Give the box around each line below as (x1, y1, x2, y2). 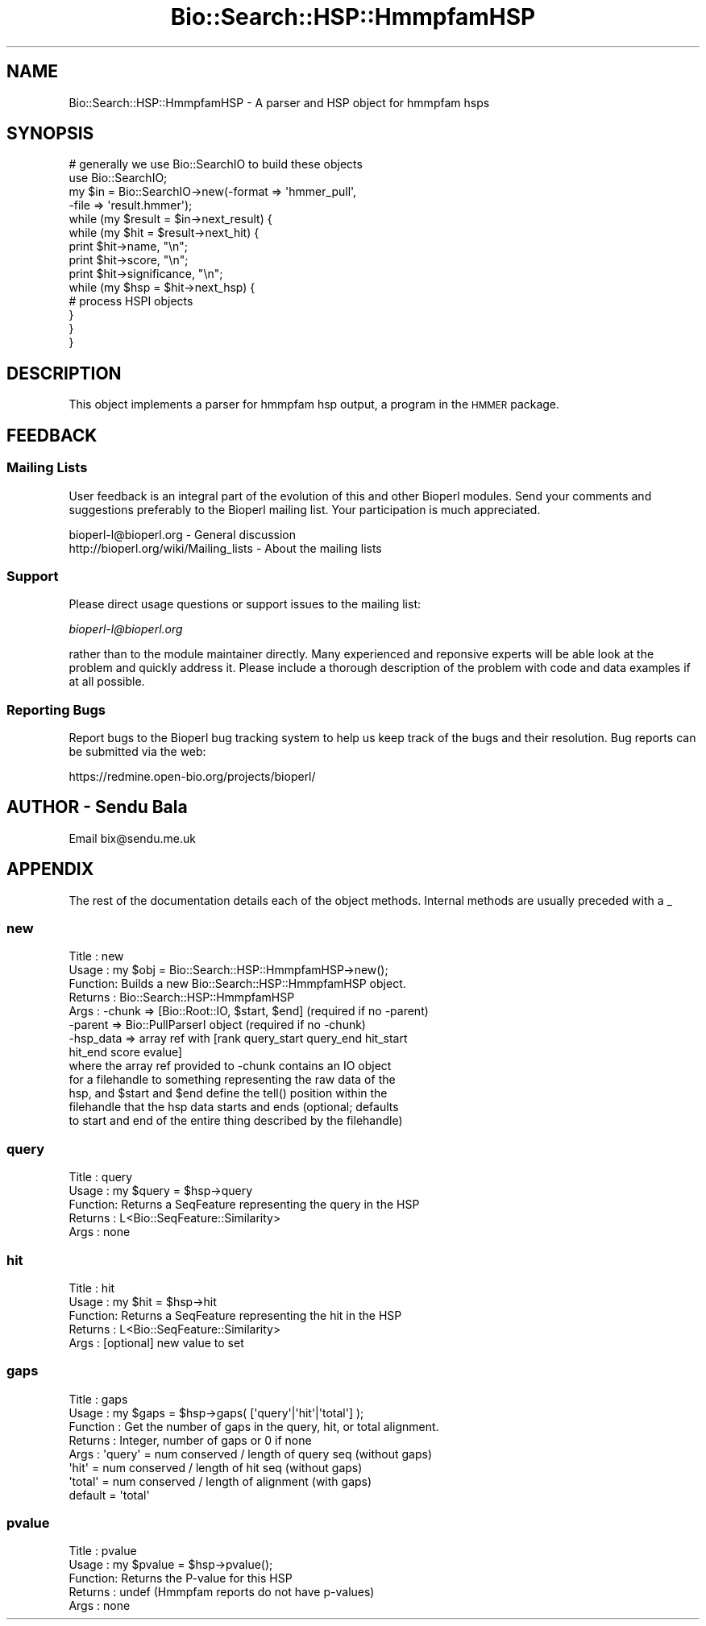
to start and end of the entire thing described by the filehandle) (69, 1114, 403, 1128)
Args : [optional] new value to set (69, 1335, 244, 1350)
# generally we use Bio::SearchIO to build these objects (69, 157, 363, 172)
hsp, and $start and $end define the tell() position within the (69, 1086, 388, 1101)
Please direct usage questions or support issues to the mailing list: (69, 597, 421, 612)
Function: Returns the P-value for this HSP (69, 1571, 293, 1586)
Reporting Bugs (6, 701, 106, 718)
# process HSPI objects (69, 294, 193, 309)
